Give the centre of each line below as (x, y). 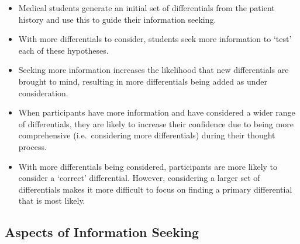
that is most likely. (52, 201)
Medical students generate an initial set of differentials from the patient (146, 8)
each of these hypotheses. (63, 50)
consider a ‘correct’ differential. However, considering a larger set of (139, 178)
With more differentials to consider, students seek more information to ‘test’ (155, 39)
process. (32, 146)
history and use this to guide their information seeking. (117, 19)
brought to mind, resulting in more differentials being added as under (143, 81)
